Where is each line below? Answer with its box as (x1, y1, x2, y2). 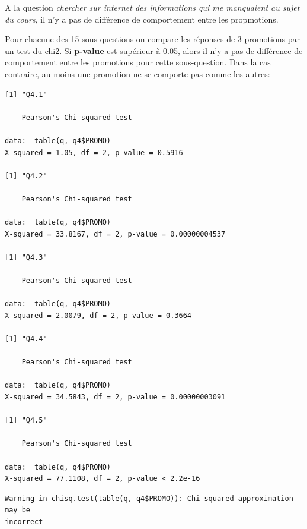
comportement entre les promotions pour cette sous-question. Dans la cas (5, 56, 271, 68)
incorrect (5, 517, 43, 526)
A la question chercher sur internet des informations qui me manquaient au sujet (5, 1, 300, 13)
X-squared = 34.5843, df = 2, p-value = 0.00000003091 (5, 393, 226, 401)
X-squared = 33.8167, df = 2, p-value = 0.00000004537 (5, 229, 226, 238)
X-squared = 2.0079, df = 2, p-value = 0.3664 (5, 311, 191, 320)
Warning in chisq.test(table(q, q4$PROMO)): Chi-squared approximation (5, 494, 293, 503)
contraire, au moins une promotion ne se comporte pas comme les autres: (5, 67, 270, 80)
